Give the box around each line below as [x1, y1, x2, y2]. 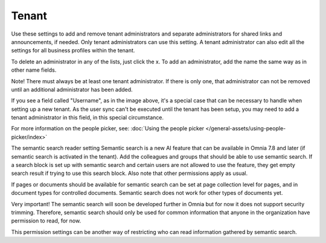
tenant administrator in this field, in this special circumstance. [11, 114, 164, 121]
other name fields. [11, 66, 57, 74]
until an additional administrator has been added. [11, 86, 133, 93]
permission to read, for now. [11, 217, 81, 224]
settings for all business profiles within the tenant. [11, 47, 135, 54]
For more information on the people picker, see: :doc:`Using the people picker [11, 125, 205, 132]
